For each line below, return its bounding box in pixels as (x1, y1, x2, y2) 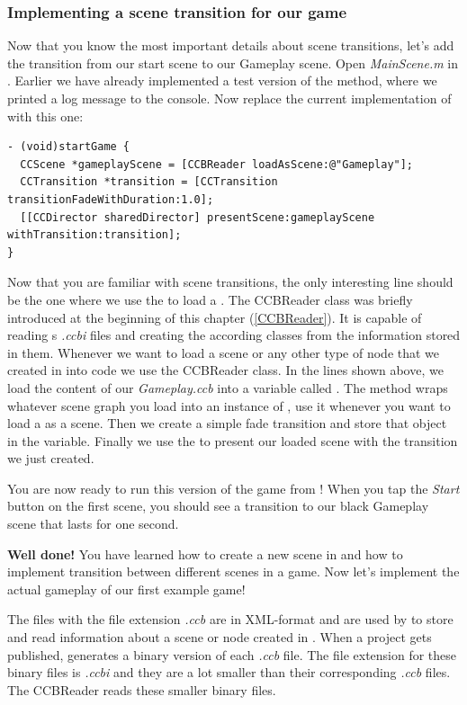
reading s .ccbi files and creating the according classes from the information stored (7, 326, 461, 344)
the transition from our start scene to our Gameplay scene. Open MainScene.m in (7, 53, 459, 72)
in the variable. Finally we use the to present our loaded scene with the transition (7, 431, 458, 450)
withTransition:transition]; (7, 228, 182, 242)
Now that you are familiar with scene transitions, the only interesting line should (7, 272, 454, 291)
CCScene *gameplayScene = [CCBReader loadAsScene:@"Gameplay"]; (20, 157, 414, 171)
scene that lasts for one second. (7, 514, 179, 533)
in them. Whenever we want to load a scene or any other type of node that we (7, 343, 440, 361)
